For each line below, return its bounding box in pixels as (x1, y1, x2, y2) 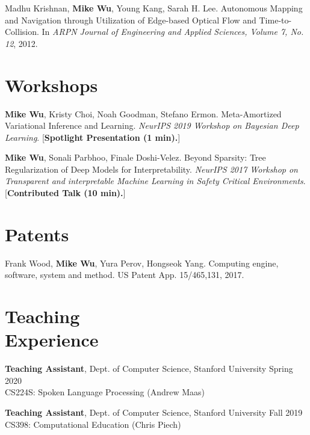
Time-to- (259, 13, 292, 26)
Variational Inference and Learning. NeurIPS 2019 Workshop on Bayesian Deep (5, 119, 299, 132)
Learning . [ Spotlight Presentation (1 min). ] (5, 131, 181, 143)
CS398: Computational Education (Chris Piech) (5, 418, 181, 430)
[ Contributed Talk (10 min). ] (5, 187, 126, 199)
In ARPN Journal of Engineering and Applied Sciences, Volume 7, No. (42, 25, 304, 38)
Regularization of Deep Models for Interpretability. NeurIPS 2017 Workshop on (5, 162, 298, 175)
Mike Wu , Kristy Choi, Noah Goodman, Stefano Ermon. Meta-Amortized (5, 107, 282, 120)
